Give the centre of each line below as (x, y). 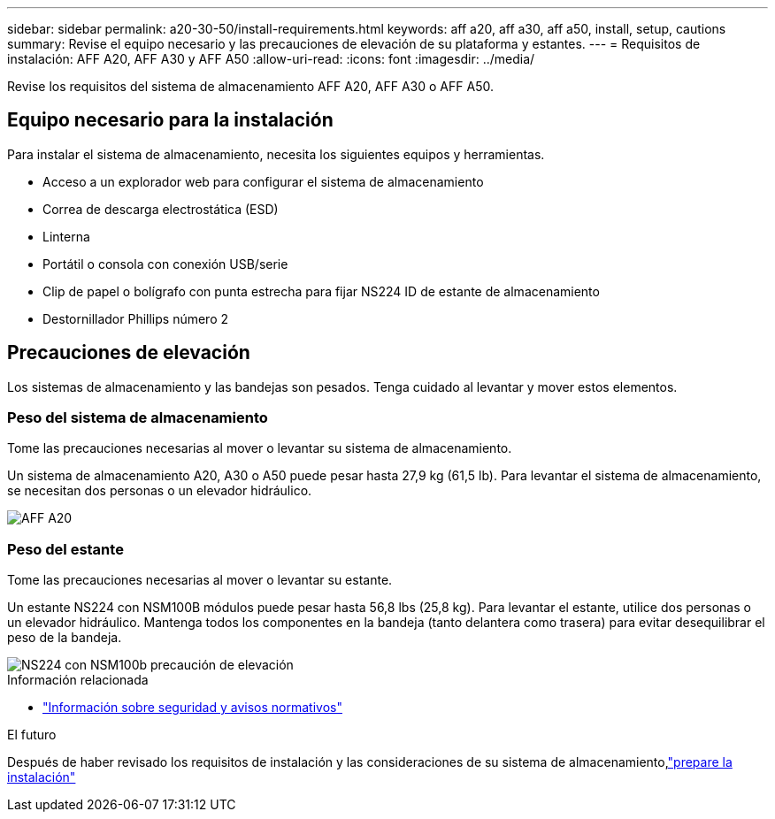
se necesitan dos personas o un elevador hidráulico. (160, 491)
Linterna (66, 236)
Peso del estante (65, 549)
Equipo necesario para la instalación (170, 120)
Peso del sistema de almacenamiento (138, 418)
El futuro (32, 735)
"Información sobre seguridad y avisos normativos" (192, 708)
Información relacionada (78, 680)
